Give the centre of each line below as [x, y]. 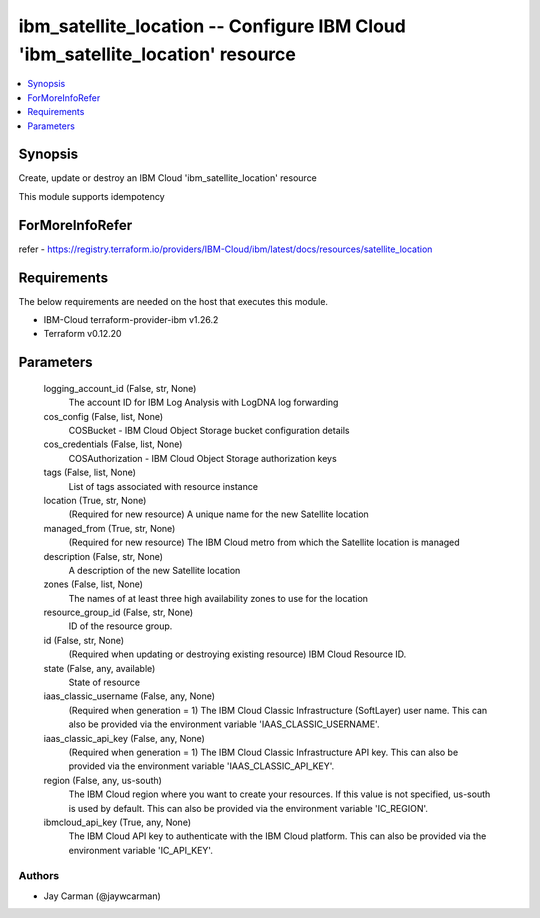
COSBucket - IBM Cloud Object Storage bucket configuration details [209, 430]
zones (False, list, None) [93, 584]
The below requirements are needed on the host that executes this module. [173, 301]
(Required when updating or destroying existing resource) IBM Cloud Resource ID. [237, 654]
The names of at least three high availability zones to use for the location [218, 598]
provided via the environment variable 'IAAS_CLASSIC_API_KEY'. [201, 766]
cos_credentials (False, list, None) [113, 444]
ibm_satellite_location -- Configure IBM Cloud [212, 26]
